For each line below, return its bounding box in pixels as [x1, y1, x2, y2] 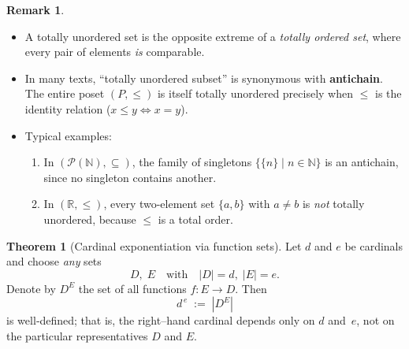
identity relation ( [24, 100, 111, 117]
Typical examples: [24, 127, 112, 143]
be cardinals [344, 237, 403, 254]
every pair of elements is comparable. [24, 43, 205, 60]
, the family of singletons [132, 154, 252, 170]
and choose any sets [6, 253, 102, 269]
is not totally [302, 195, 365, 212]
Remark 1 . [6, 2, 65, 17]
